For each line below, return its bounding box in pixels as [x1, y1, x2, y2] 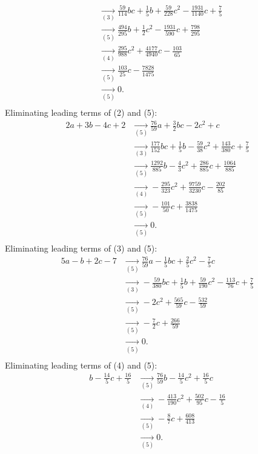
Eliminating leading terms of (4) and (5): [5, 358, 157, 371]
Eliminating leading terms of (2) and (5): [5, 105, 157, 118]
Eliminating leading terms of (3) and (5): [5, 242, 157, 255]
